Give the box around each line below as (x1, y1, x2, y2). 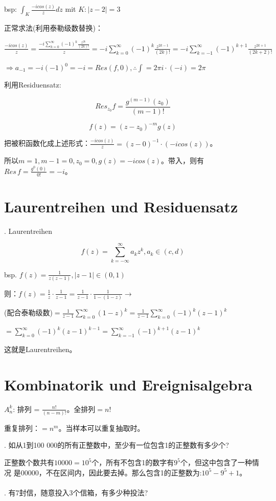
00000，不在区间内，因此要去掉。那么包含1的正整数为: (20, 467, 202, 477)
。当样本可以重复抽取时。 (58, 422, 145, 433)
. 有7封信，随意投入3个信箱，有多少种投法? (4, 487, 148, 497)
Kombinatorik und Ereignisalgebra (4, 374, 252, 395)
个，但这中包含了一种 (180, 457, 252, 468)
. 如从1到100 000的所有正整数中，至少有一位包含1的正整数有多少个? (4, 440, 229, 450)
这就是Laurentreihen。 (4, 343, 77, 354)
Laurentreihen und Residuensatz (4, 195, 238, 216)
